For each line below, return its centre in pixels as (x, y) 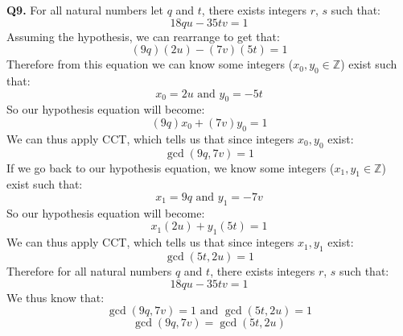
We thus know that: (56, 297)
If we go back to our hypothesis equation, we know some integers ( (171, 167)
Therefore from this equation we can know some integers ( (150, 64)
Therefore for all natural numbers (89, 270)
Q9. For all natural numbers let (85, 10)
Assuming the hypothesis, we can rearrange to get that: (143, 36)
